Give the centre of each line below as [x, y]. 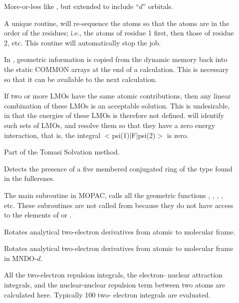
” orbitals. [158, 6]
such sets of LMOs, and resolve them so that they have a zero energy [110, 125]
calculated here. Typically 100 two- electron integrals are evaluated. [107, 294]
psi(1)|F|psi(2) [134, 135]
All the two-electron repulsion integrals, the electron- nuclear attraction [113, 275]
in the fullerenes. [29, 178]
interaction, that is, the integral [52, 135]
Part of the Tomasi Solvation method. [62, 152]
